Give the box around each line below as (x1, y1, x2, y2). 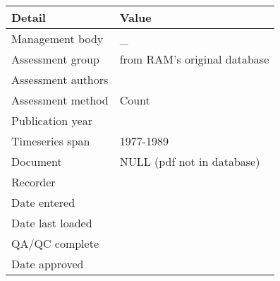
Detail (11, 9, 46, 25)
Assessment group (11, 51, 99, 67)
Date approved (11, 256, 84, 272)
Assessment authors (11, 71, 109, 88)
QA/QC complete (11, 235, 99, 251)
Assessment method (11, 92, 109, 108)
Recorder (11, 174, 56, 190)
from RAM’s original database (119, 51, 269, 67)
